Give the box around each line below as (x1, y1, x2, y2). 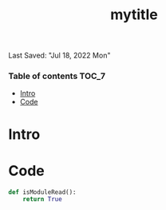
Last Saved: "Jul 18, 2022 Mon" (8, 50, 111, 61)
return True (22, 196, 62, 204)
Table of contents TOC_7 (8, 70, 106, 81)
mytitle (110, 6, 158, 24)
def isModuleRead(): (8, 188, 77, 196)
